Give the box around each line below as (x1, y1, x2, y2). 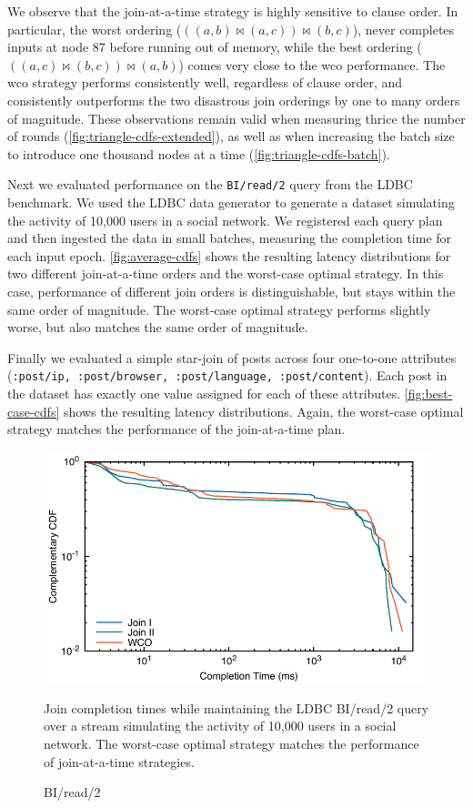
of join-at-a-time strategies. (44, 752, 195, 771)
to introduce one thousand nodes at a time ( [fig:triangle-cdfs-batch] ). (7, 144, 390, 163)
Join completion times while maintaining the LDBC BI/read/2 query (44, 698, 429, 717)
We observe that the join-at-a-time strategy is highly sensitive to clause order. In (7, 2, 458, 20)
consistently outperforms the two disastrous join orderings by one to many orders (7, 90, 460, 109)
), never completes (352, 19, 455, 38)
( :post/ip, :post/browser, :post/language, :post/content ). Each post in (7, 366, 448, 385)
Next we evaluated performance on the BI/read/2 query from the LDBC (7, 175, 413, 194)
